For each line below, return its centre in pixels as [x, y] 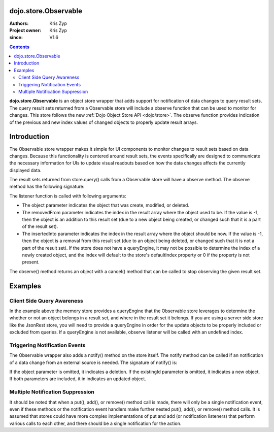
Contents [20, 47]
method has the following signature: [47, 187]
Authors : [19, 23]
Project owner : [25, 30]
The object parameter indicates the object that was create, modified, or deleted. [106, 205]
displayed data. [25, 170]
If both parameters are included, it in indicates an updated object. [78, 379]
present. [31, 262]
